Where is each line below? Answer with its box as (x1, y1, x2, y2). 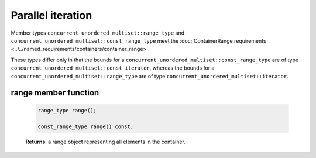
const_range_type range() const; (37, 123, 134, 130)
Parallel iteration (11, 9, 92, 22)
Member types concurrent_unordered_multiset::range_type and (11, 29, 185, 36)
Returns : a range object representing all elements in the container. (25, 138, 186, 146)
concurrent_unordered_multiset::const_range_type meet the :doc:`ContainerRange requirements (11, 37, 266, 44)
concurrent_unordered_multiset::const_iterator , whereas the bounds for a (11, 64, 215, 71)
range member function (11, 88, 99, 98)
